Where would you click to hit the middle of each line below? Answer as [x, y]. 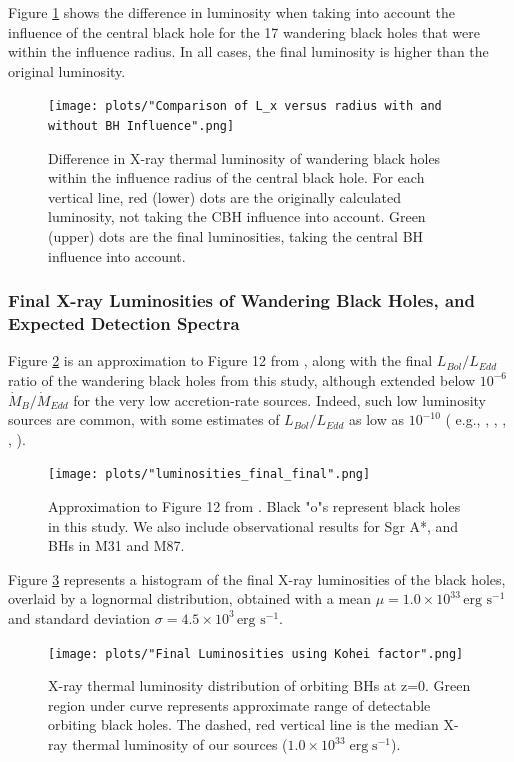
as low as [376, 419]
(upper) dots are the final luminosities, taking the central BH [236, 236]
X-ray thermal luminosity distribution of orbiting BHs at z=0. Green [259, 685]
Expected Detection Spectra [124, 323]
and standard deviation [79, 617]
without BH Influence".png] [141, 126]
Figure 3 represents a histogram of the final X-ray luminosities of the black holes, [257, 578]
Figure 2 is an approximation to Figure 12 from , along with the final [220, 360]
